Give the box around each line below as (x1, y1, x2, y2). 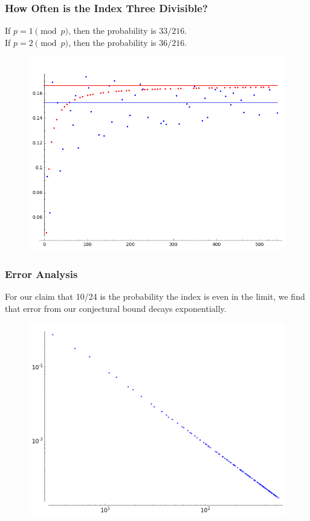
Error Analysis (5, 266, 78, 281)
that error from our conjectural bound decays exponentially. (5, 302, 227, 314)
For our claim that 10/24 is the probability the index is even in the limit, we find (5, 290, 305, 302)
